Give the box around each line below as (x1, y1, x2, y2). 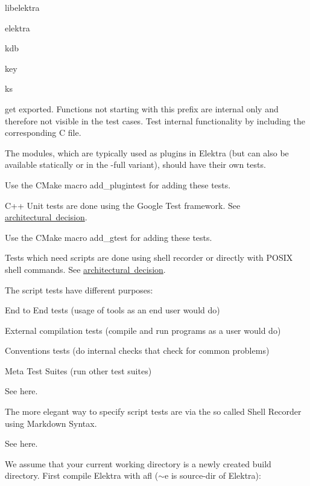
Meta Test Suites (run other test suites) (5, 364, 152, 377)
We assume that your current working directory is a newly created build (5, 457, 271, 470)
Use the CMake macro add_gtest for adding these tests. (5, 231, 212, 243)
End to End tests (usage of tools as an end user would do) (5, 304, 220, 316)
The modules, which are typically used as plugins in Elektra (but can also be (5, 146, 289, 159)
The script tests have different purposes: (5, 283, 153, 296)
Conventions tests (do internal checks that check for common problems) (5, 344, 270, 357)
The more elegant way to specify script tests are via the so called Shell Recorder (5, 405, 302, 418)
